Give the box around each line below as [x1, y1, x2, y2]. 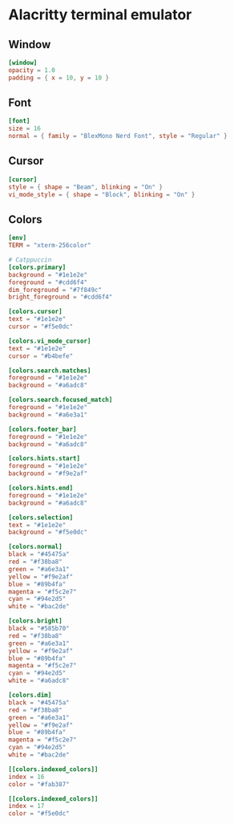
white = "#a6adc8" [8, 676, 70, 685]
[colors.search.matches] [8, 367, 91, 375]
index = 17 [8, 802, 45, 810]
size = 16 [8, 124, 42, 133]
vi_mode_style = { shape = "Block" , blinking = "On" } [8, 190, 196, 198]
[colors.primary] [8, 263, 67, 271]
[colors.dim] [8, 692, 52, 700]
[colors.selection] [8, 513, 74, 522]
